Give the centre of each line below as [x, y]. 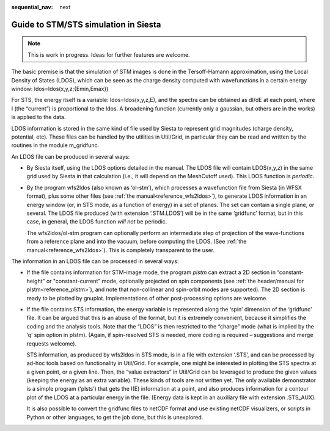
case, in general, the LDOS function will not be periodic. [97, 222]
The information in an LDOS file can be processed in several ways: [95, 261]
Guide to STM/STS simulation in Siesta [86, 24]
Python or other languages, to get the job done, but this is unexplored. [115, 417]
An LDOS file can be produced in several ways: [71, 156]
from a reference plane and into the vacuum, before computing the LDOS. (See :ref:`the [137, 242]
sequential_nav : [32, 7]
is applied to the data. [38, 117]
